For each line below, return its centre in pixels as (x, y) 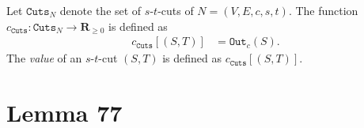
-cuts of (176, 10)
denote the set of (100, 10)
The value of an (44, 58)
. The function (323, 10)
